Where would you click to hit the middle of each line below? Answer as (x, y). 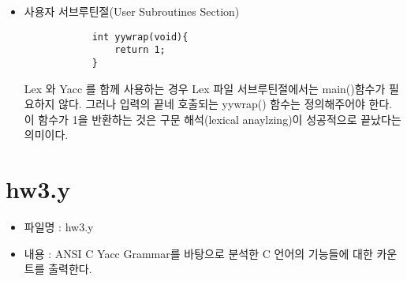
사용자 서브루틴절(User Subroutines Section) (132, 11)
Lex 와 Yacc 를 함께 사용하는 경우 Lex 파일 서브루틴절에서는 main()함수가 (205, 88)
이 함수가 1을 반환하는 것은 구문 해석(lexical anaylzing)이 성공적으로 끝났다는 (213, 119)
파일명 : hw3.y (59, 227)
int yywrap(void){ (140, 37)
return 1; (140, 50)
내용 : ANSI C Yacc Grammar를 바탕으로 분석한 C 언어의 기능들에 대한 (198, 253)
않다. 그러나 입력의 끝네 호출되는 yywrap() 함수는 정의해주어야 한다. (226, 104)
